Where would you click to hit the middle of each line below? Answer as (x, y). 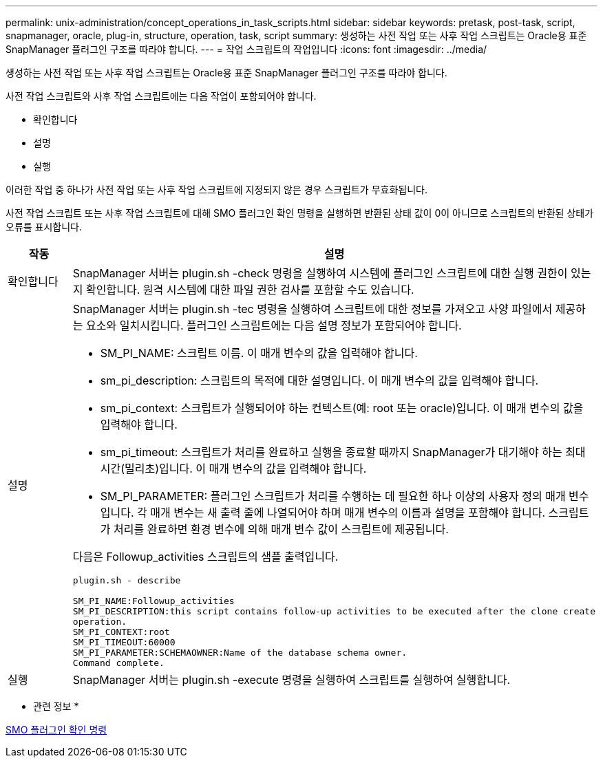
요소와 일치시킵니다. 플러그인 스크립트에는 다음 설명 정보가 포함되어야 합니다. (274, 325)
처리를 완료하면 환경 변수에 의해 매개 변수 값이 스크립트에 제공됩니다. (281, 529)
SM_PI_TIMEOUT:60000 (124, 642)
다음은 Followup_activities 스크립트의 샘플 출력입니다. (205, 557)
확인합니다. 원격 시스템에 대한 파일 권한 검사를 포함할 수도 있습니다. (250, 290)
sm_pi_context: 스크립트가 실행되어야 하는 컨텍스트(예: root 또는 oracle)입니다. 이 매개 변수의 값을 (342, 408)
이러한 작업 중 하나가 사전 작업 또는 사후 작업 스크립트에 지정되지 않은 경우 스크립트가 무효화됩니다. (216, 190)
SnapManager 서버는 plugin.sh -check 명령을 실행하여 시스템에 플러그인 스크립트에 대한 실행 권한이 (320, 273)
